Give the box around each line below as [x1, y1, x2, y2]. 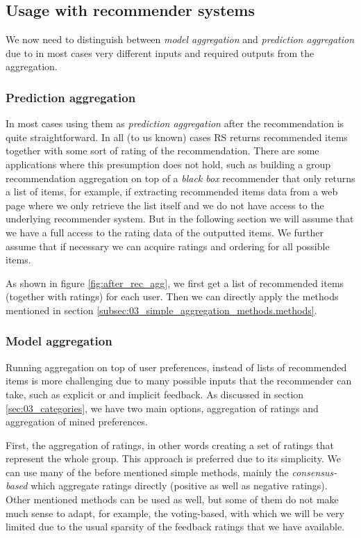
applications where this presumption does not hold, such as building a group [6, 156, 331, 171]
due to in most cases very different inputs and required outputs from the [6, 45, 314, 60]
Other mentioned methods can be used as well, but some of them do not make [6, 492, 339, 507]
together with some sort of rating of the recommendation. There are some [6, 143, 319, 158]
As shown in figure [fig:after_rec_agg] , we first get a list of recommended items [6, 275, 344, 290]
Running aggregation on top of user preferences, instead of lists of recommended [6, 359, 347, 374]
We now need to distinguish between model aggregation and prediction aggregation [6, 32, 355, 47]
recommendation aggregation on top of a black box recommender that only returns [6, 170, 355, 185]
